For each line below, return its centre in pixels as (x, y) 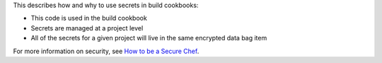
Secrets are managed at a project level (87, 28)
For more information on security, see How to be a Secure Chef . (106, 51)
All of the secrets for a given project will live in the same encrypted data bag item (149, 38)
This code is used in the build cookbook (89, 18)
